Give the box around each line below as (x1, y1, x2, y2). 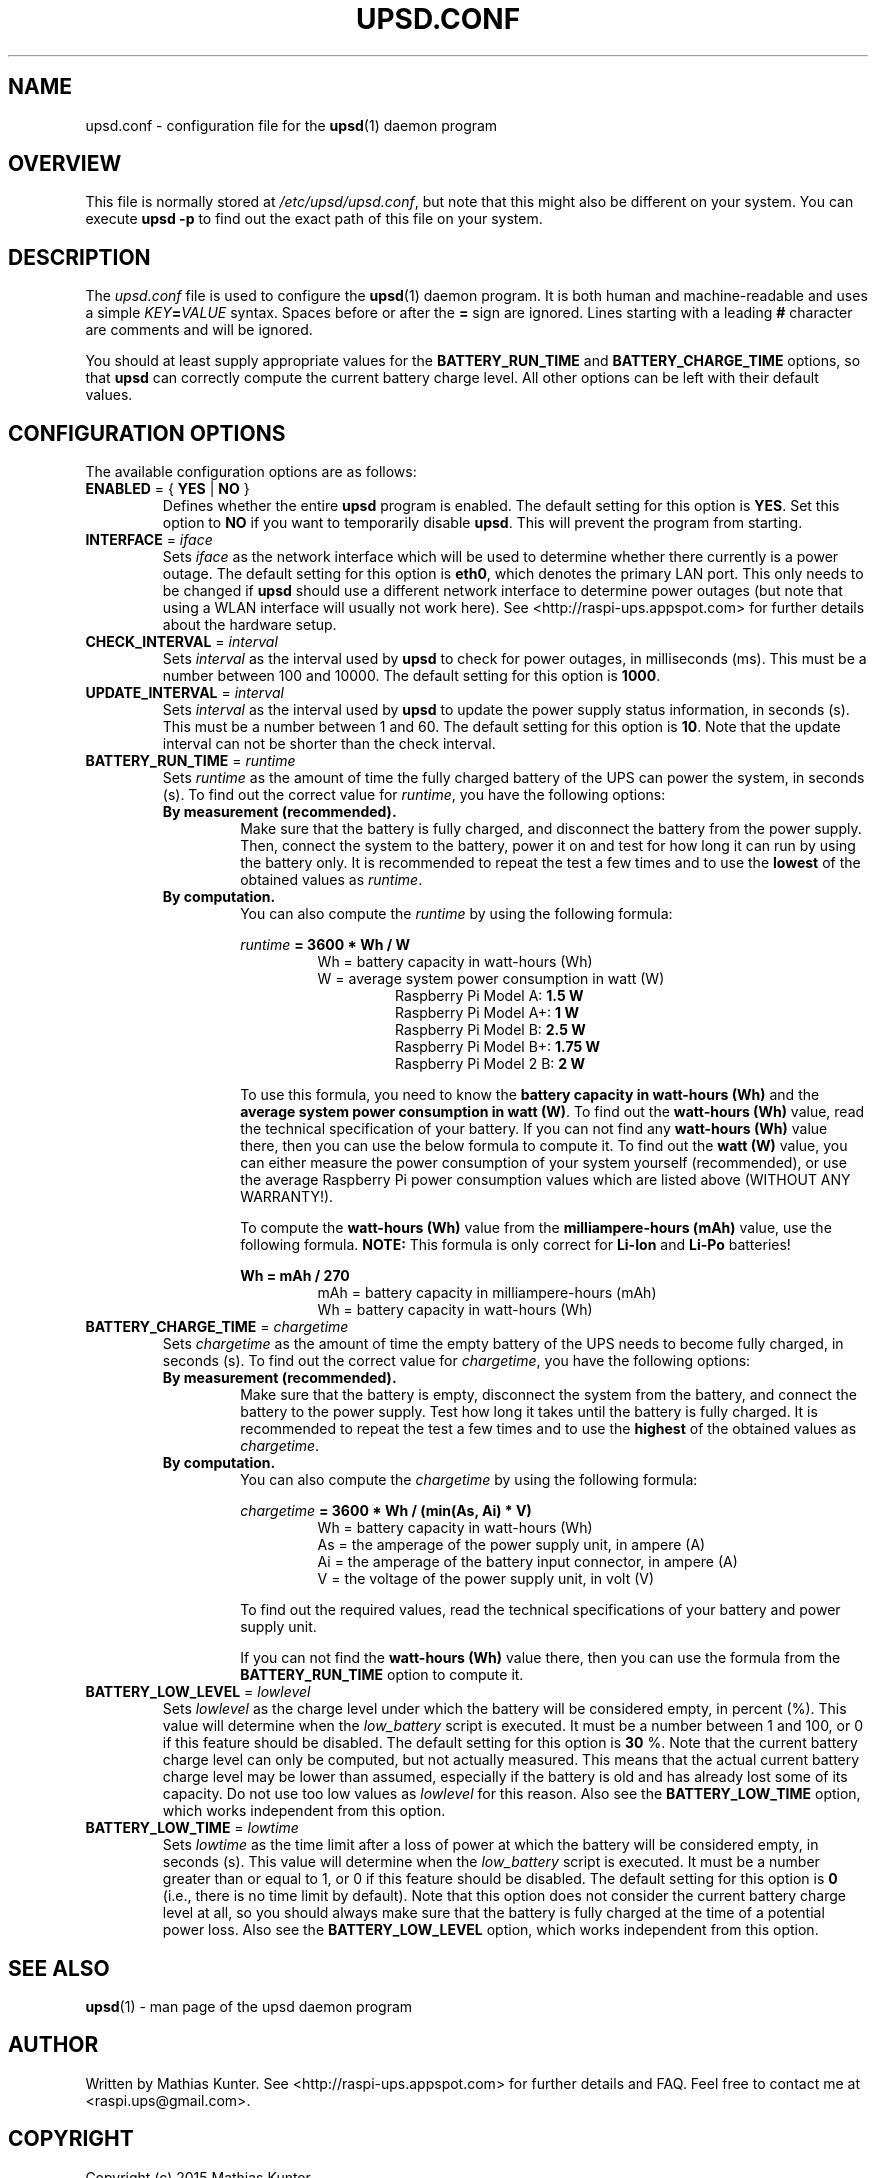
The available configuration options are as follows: (85, 463, 417, 481)
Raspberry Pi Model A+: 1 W (395, 1004, 579, 1022)
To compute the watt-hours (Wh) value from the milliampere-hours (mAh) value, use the (240, 1219, 832, 1237)
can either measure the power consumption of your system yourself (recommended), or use (240, 1154, 847, 1172)
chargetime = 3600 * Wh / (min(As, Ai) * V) (240, 1502, 532, 1520)
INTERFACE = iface (85, 531, 213, 549)
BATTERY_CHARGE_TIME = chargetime (85, 1318, 349, 1336)
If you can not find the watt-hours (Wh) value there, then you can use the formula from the (240, 1649, 841, 1667)
